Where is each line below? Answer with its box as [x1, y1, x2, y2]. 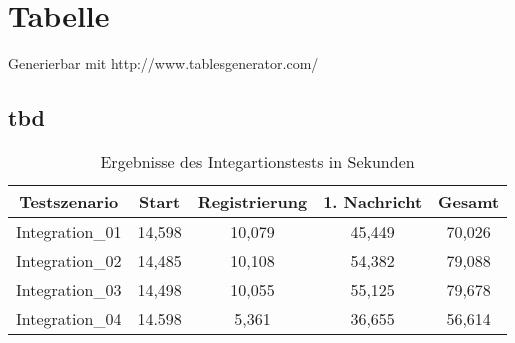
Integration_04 [16, 306, 122, 330]
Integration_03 [16, 277, 122, 301]
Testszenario [19, 189, 119, 213]
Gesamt [438, 189, 500, 213]
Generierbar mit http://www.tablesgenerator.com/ [8, 53, 319, 74]
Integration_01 [16, 219, 122, 243]
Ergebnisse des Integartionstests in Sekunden [100, 149, 415, 173]
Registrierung [197, 189, 308, 213]
